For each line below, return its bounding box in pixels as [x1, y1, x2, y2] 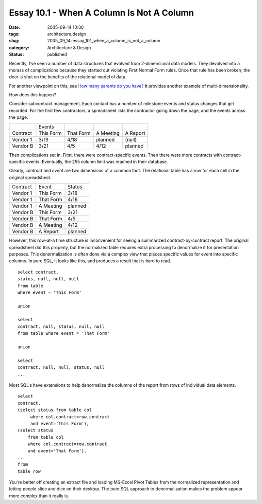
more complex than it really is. [9, 493, 69, 499]
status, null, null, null [17, 276, 80, 282]
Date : [9, 24, 20, 30]
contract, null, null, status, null [17, 365, 105, 370]
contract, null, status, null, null [17, 324, 105, 329]
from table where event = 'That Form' [17, 331, 110, 336]
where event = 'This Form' [17, 289, 82, 295]
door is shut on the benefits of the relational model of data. [9, 74, 127, 80]
